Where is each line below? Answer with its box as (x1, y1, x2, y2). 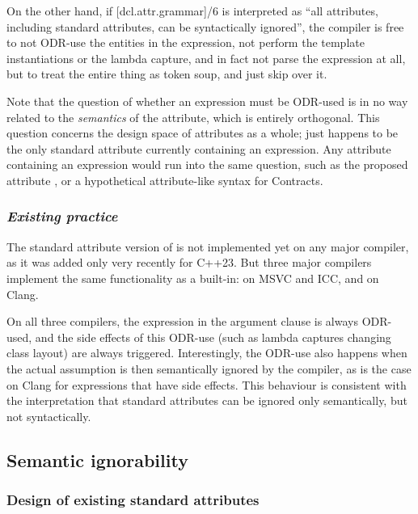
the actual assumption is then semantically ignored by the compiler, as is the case (6, 360, 412, 377)
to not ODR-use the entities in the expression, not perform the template (6, 34, 365, 51)
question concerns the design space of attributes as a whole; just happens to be (6, 124, 399, 141)
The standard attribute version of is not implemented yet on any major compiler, (6, 238, 409, 255)
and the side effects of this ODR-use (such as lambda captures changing (35, 328, 391, 345)
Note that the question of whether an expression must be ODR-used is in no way (6, 92, 408, 109)
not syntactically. (6, 407, 91, 424)
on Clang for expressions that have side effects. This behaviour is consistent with (6, 376, 407, 393)
